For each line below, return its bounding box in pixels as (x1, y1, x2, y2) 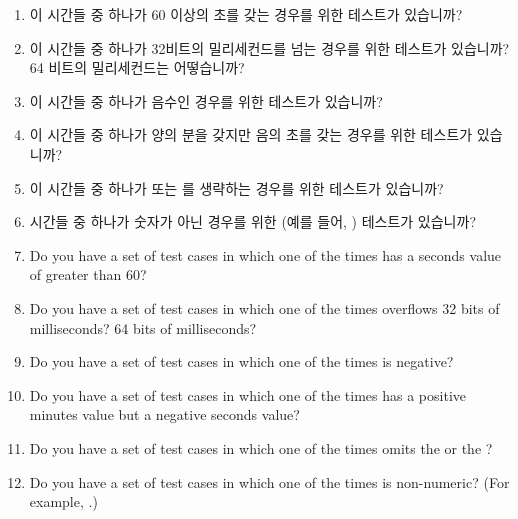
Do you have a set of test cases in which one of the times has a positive (29, 384, 466, 405)
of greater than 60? (29, 264, 147, 285)
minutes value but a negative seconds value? (29, 404, 300, 425)
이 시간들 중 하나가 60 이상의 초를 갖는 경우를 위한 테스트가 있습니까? (29, 4, 463, 24)
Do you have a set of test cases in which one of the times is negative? (29, 351, 454, 372)
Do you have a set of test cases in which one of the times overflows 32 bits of (29, 297, 500, 318)
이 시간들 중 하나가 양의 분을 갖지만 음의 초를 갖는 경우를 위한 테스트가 (29, 124, 473, 145)
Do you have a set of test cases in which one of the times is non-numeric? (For (29, 471, 510, 492)
